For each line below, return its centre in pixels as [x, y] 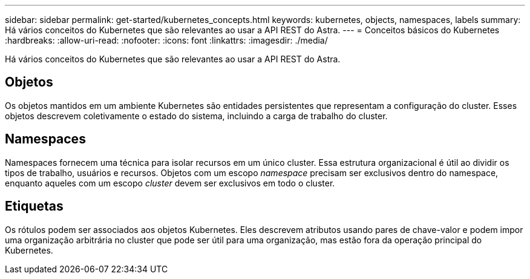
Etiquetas [34, 206]
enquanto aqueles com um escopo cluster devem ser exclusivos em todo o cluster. [170, 183]
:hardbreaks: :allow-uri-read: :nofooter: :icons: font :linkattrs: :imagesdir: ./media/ [166, 40]
